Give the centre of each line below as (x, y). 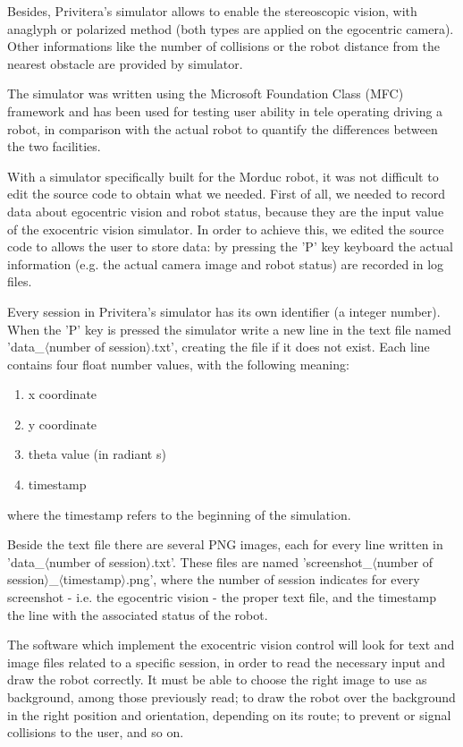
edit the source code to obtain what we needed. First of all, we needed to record (227, 194)
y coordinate (63, 424)
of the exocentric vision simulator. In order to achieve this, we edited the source (226, 229)
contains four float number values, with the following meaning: (178, 364)
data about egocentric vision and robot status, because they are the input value (226, 211)
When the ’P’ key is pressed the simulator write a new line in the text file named (229, 329)
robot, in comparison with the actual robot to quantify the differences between (223, 128)
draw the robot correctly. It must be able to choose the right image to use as (217, 679)
